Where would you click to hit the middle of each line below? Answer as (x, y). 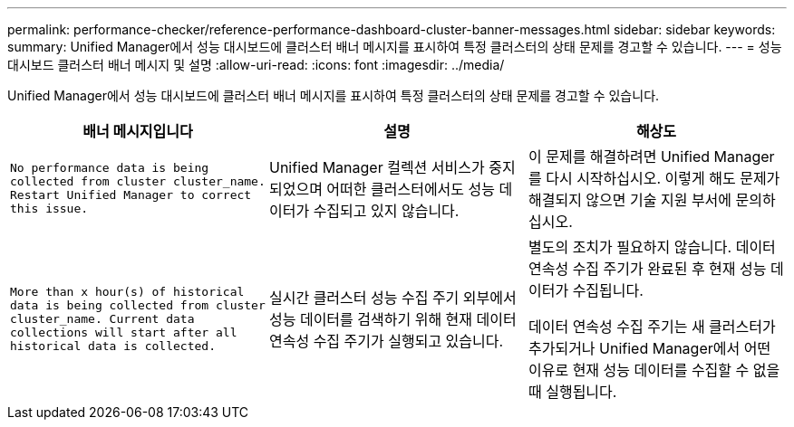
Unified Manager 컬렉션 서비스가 (377, 167)
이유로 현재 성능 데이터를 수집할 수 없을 (654, 370)
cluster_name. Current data (102, 318)
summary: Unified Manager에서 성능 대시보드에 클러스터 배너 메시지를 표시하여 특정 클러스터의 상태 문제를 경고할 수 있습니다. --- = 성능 (395, 47)
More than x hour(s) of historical (127, 291)
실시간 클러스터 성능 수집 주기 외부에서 (392, 298)
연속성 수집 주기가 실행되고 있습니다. (386, 341)
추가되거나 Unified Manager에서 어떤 (649, 348)
